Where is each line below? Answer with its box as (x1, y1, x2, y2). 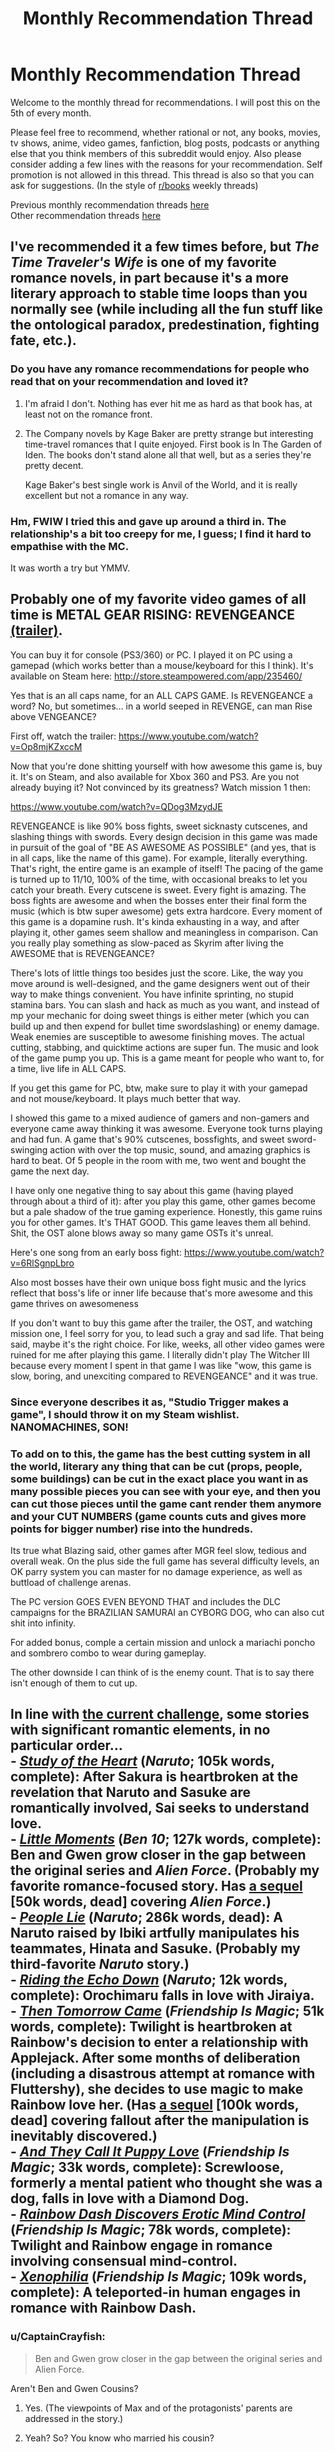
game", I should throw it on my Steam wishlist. (10, 1407, 240, 1421)
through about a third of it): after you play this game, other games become (10, 1195, 316, 1207)
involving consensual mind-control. (10, 2253, 238, 2270)
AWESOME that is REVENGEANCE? (10, 947, 155, 959)
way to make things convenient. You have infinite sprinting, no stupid (10, 988, 294, 1000)
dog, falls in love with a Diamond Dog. (10, 2190, 250, 2207)
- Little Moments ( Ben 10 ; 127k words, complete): (10, 1831, 322, 1848)
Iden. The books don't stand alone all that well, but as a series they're (24, 448, 312, 461)
